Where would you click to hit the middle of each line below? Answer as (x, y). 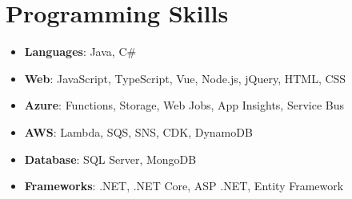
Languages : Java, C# (80, 52)
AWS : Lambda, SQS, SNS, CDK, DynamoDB (138, 131)
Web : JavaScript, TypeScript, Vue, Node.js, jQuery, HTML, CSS (185, 78)
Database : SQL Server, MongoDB (110, 159)
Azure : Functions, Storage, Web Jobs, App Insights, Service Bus (184, 105)
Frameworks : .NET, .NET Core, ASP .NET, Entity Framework (184, 186)
